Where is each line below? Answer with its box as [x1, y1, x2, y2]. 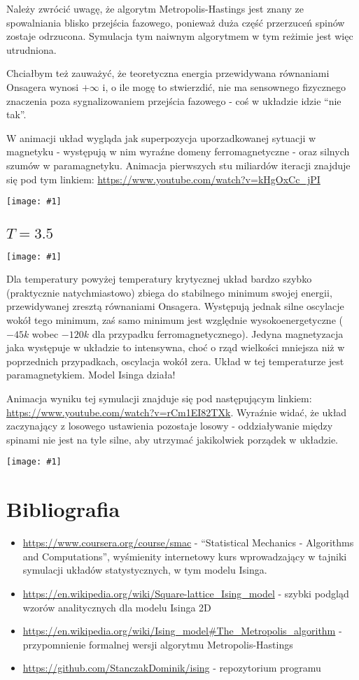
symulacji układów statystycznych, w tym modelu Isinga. [22, 562, 267, 577]
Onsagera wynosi [6, 79, 79, 94]
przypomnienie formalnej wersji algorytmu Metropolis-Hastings [22, 637, 293, 651]
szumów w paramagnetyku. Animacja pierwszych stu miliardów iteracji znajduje [6, 157, 351, 172]
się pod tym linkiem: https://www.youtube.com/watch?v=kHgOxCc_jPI [6, 171, 321, 186]
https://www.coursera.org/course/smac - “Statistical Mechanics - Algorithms [22, 535, 354, 550]
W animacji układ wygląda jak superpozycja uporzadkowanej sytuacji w [6, 130, 316, 145]
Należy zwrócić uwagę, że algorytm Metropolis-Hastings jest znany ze [6, 1, 304, 15]
